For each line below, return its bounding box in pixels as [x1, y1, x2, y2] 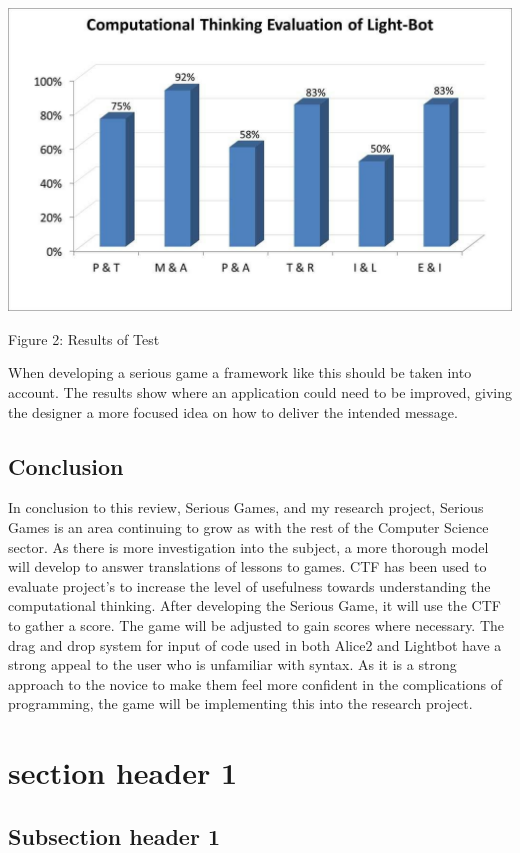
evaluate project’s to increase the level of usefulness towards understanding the [8, 575, 491, 596]
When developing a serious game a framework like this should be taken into [8, 362, 472, 383]
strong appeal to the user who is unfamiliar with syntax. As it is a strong [8, 654, 457, 675]
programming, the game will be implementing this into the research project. [8, 693, 473, 714]
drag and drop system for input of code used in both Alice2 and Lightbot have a [8, 634, 502, 655]
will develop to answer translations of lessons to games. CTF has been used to [8, 556, 487, 577]
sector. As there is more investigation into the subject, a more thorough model [8, 536, 489, 557]
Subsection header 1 [8, 820, 220, 851]
